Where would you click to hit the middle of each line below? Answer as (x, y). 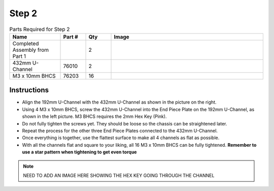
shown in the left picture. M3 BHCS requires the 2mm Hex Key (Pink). (94, 116)
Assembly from (31, 50)
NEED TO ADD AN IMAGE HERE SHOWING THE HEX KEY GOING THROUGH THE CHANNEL (119, 175)
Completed (26, 43)
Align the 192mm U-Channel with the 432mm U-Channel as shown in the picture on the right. (119, 102)
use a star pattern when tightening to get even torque (79, 152)
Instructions (29, 90)
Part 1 (19, 56)
